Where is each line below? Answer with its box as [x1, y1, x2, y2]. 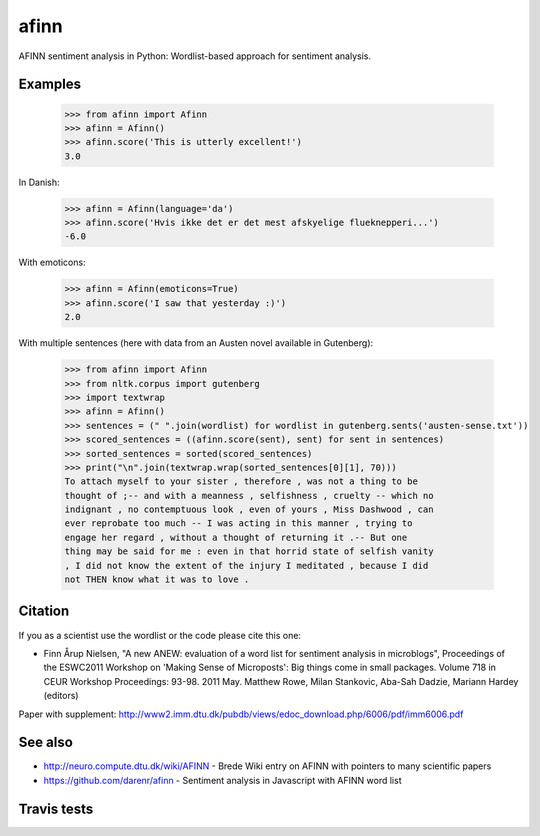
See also [18, 734, 74, 751]
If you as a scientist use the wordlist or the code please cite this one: [18, 629, 302, 641]
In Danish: [18, 176, 60, 188]
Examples [18, 76, 82, 93]
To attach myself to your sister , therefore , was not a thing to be [64, 476, 419, 487]
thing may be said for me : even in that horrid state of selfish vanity [64, 546, 434, 557]
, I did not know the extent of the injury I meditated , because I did [64, 560, 429, 571]
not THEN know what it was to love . [64, 574, 250, 585]
